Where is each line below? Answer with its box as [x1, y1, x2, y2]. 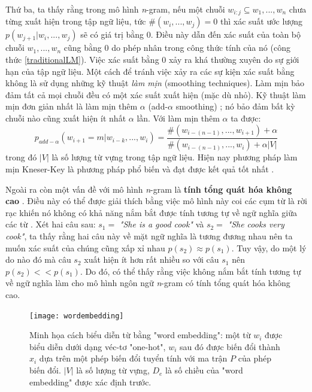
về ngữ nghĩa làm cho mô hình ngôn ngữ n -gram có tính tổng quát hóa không [5, 276, 290, 289]
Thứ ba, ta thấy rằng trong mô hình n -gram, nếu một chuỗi [5, 3, 225, 15]
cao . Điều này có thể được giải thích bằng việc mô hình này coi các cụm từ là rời [5, 195, 307, 207]
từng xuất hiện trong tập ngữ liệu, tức [5, 15, 146, 28]
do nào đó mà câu [5, 253, 71, 266]
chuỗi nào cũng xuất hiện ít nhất [5, 112, 126, 124]
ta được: [231, 112, 261, 124]
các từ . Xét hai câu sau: [5, 218, 96, 230]
